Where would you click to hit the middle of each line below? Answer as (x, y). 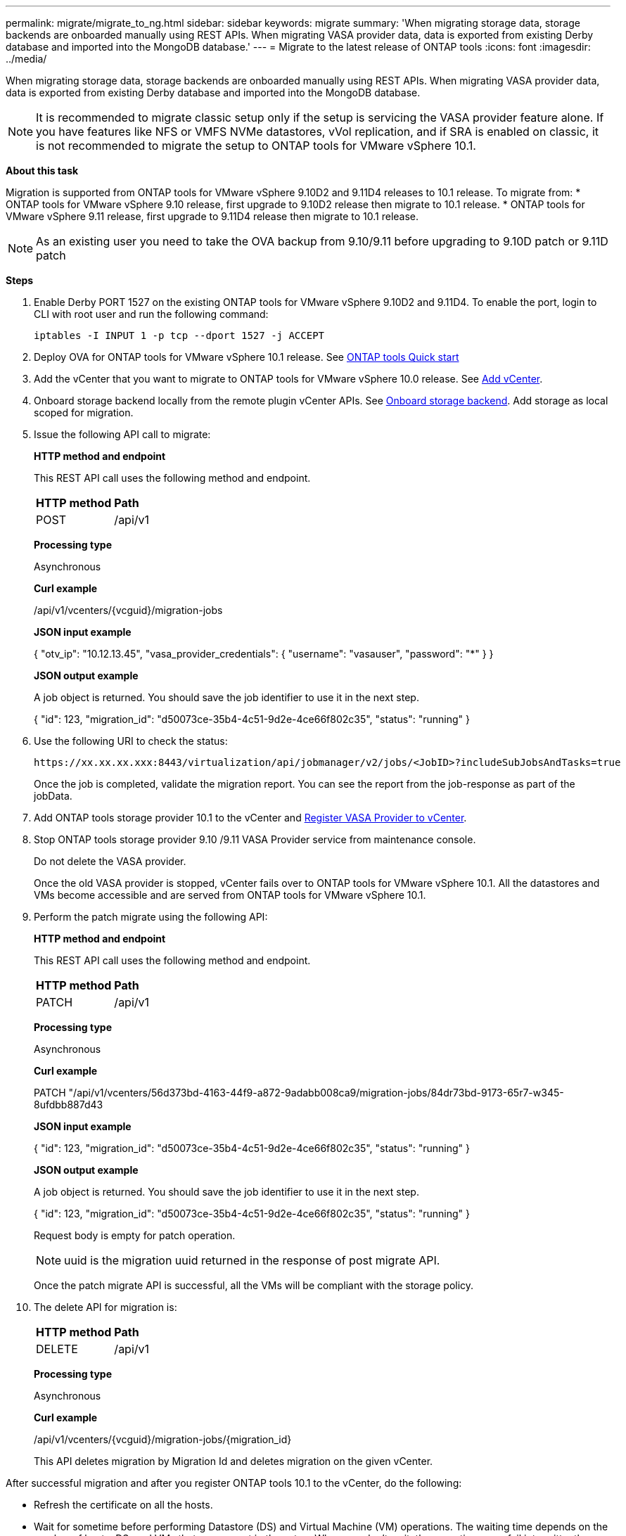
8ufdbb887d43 (69, 1105)
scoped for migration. (84, 412)
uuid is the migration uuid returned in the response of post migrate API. (252, 1260)
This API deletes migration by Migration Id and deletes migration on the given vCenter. (234, 1461)
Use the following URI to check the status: (131, 741)
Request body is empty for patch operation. (135, 1235)
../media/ (26, 59)
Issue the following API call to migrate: (122, 434)
